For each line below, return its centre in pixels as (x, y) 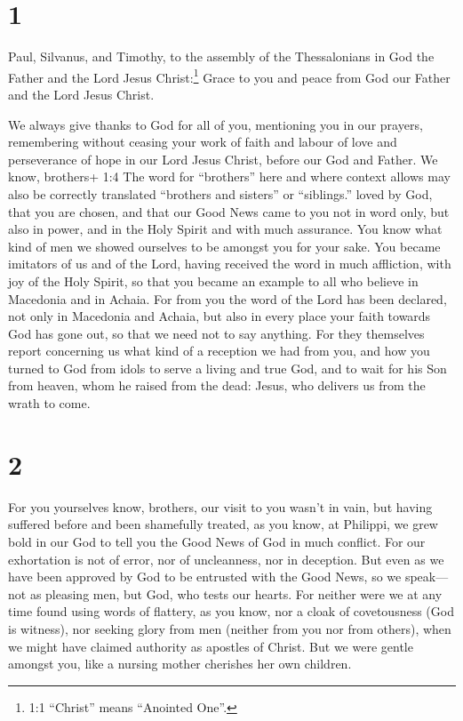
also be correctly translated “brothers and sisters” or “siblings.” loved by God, (220, 193)
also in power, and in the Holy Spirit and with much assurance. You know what (225, 229)
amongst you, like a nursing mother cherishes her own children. (180, 664)
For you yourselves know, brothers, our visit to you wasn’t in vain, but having (220, 506)
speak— (427, 577)
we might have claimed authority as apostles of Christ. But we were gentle (211, 646)
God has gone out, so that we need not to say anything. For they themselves (216, 333)
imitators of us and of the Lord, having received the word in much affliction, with (230, 264)
